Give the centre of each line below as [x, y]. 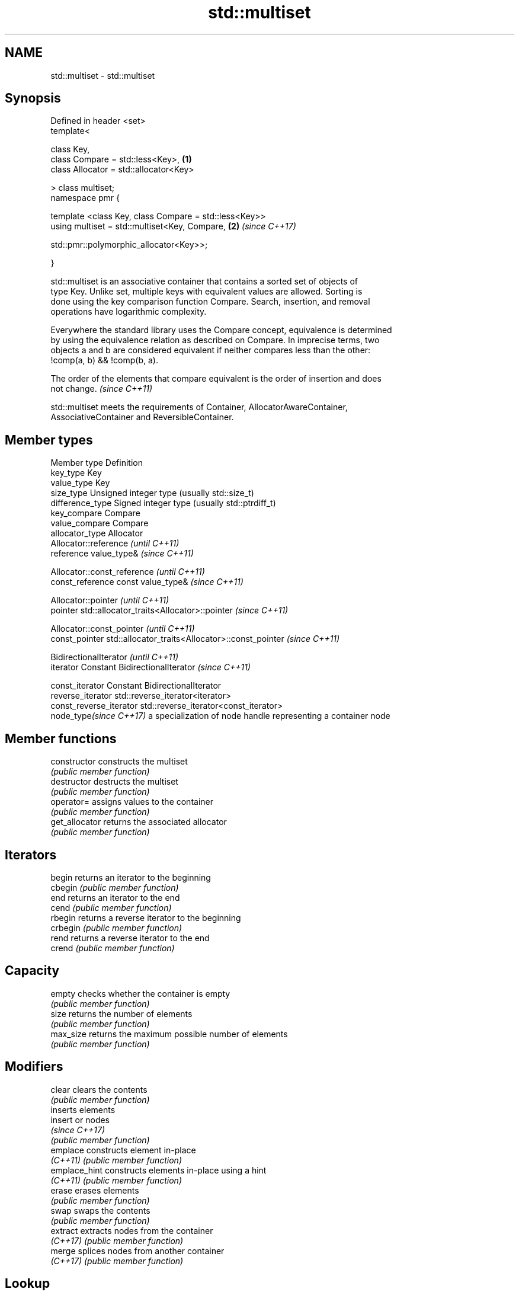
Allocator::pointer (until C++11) [110, 600]
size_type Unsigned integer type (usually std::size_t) [152, 493]
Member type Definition [97, 463]
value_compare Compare [100, 523]
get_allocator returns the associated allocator [139, 822]
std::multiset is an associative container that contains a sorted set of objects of [204, 282]
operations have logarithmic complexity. [129, 312]
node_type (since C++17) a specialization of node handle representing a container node [220, 716]
